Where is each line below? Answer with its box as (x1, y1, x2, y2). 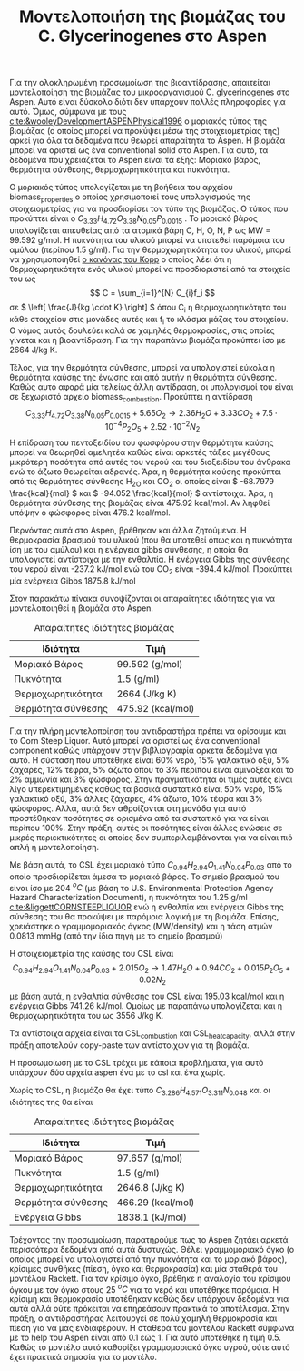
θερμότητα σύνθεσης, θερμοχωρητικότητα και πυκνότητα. (9, 164, 230, 175)
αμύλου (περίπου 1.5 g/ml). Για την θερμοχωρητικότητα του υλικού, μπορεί (9, 244, 292, 255)
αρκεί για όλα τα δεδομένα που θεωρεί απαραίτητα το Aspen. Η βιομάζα (9, 135, 286, 147)
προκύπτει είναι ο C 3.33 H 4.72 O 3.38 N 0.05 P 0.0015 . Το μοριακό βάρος (9, 212, 259, 226)
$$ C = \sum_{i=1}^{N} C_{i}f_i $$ (89, 287, 216, 298)
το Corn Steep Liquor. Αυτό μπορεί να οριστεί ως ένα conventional (9, 736, 260, 746)
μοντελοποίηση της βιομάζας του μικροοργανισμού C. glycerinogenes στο (9, 86, 290, 97)
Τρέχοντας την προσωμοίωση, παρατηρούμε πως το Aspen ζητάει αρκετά (9, 1234, 289, 1244)
